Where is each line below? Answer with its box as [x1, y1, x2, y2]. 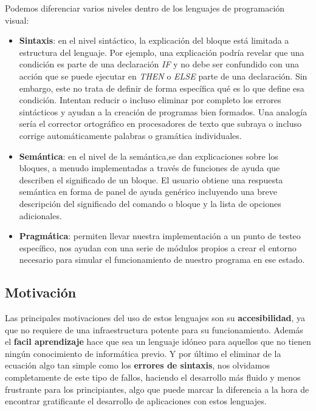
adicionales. [19, 209, 62, 222]
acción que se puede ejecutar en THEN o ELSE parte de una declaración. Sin [19, 69, 307, 82]
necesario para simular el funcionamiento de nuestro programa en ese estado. [19, 253, 305, 266]
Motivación [5, 283, 77, 302]
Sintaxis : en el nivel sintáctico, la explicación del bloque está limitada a [19, 34, 289, 47]
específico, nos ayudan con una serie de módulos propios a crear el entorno [19, 241, 297, 254]
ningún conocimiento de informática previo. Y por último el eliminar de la [5, 347, 281, 359]
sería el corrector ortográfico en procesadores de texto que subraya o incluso [19, 117, 302, 130]
